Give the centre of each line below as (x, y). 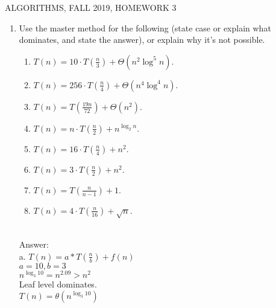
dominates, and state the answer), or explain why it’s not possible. (142, 40)
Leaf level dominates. (58, 284)
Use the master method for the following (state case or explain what (145, 27)
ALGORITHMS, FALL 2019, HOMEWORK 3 (91, 7)
